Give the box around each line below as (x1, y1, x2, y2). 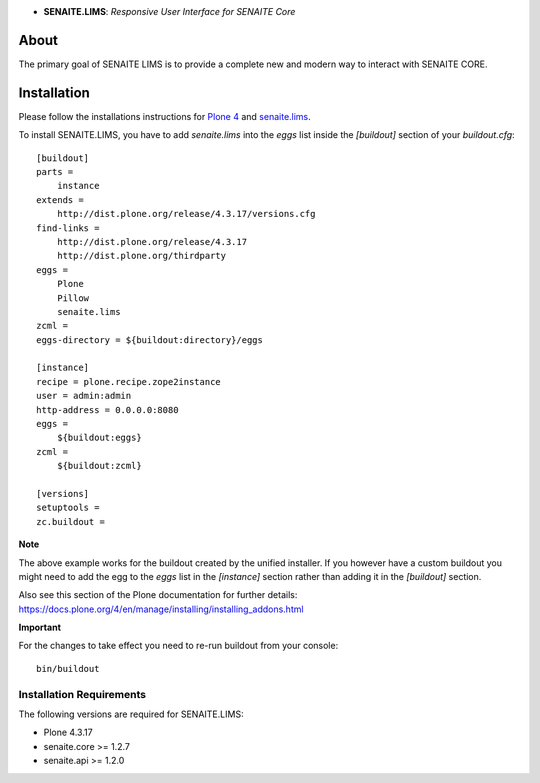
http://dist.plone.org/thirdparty (56, 250, 227, 262)
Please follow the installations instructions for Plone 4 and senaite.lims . (18, 110, 312, 122)
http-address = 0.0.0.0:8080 (36, 404, 179, 415)
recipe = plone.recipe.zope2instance (36, 376, 222, 387)
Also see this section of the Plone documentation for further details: (18, 589, 298, 601)
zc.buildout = (36, 516, 105, 527)
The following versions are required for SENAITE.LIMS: (18, 708, 244, 720)
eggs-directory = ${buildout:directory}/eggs (36, 334, 264, 345)
